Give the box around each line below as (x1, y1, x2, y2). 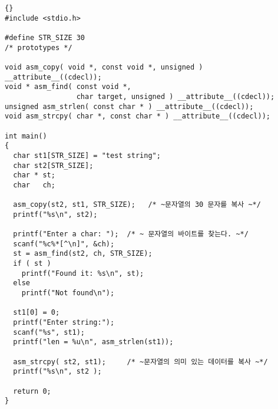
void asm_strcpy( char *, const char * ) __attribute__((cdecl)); (5, 112, 271, 121)
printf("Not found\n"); (21, 289, 115, 298)
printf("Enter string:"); (13, 318, 115, 326)
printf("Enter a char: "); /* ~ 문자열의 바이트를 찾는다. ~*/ (13, 230, 249, 239)
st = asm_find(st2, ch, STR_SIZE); (13, 249, 153, 258)
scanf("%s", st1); (13, 328, 85, 337)
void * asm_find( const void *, (5, 83, 131, 91)
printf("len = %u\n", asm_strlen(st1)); (13, 338, 174, 347)
